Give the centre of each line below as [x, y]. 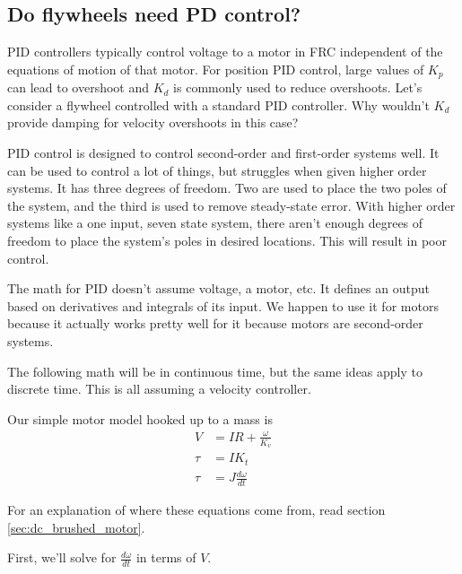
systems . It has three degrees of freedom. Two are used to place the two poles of [227, 188]
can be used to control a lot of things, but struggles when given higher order [217, 170]
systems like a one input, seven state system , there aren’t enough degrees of [215, 223]
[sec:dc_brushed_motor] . [76, 527]
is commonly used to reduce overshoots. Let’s [298, 87]
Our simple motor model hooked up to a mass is [140, 418]
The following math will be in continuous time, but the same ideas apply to [215, 371]
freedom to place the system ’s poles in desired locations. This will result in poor [227, 240]
